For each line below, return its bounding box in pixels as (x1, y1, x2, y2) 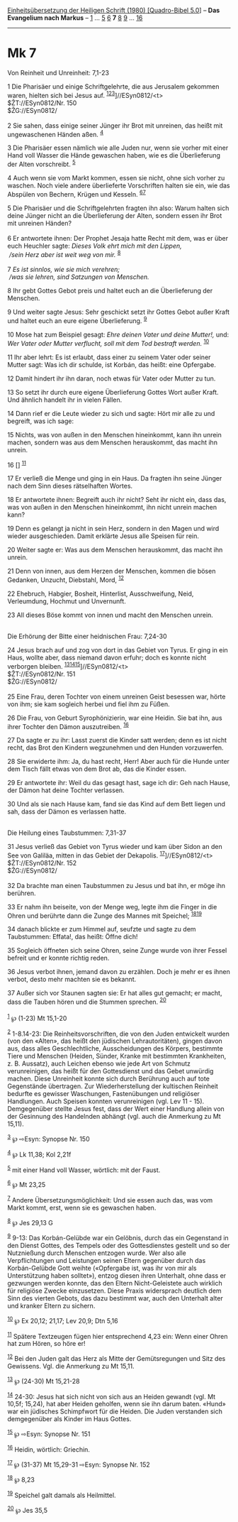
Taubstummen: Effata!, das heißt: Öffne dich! (7, 933, 138, 941)
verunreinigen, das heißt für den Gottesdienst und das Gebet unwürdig (7, 1067, 214, 1075)
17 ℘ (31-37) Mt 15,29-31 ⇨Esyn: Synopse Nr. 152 (7, 1459, 150, 1469)
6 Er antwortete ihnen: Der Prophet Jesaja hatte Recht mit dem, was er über (7, 234, 229, 242)
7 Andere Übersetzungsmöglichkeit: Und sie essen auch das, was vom (7, 1195, 213, 1204)
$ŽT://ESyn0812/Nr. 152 (7, 858, 77, 867)
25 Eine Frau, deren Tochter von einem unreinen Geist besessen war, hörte (7, 692, 226, 701)
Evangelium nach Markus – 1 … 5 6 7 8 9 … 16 (7, 13, 143, 22)
